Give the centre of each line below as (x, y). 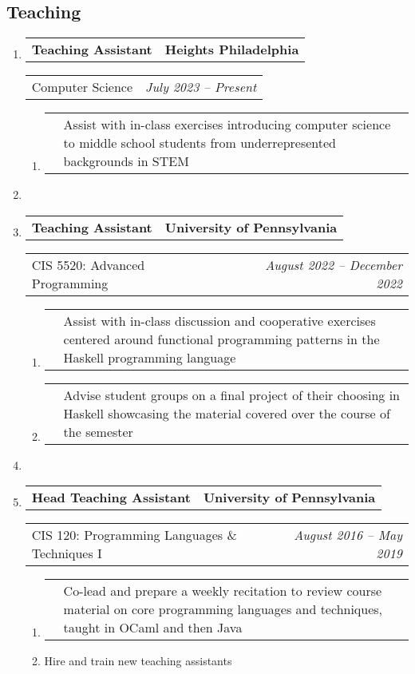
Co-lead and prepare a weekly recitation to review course (223, 591)
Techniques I (67, 553)
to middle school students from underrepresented (200, 143)
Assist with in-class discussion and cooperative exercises (219, 320)
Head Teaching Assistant (111, 498)
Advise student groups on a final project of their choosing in (232, 394)
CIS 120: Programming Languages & (134, 535)
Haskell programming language (150, 357)
